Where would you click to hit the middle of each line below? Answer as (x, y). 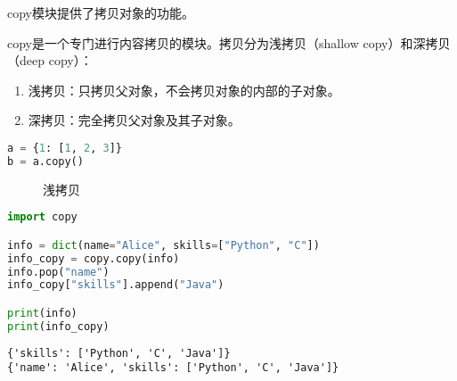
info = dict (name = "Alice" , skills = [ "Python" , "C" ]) (163, 245)
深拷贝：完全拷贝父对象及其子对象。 (134, 120)
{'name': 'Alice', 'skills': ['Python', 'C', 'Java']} (173, 368)
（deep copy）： (50, 60)
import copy (42, 217)
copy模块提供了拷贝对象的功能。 (101, 12)
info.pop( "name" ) (58, 272)
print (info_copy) (58, 326)
